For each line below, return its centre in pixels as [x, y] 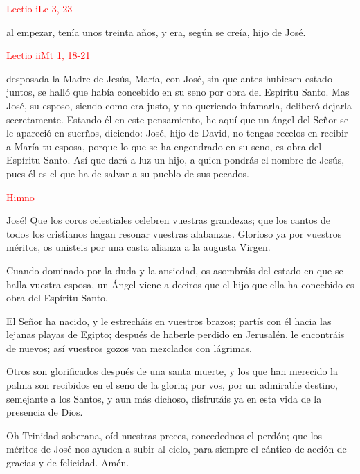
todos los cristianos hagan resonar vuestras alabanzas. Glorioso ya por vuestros [174, 233]
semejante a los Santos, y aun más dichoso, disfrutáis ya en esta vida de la [164, 398]
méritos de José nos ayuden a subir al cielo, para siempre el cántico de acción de [177, 449]
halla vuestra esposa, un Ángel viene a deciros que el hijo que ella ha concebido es [180, 284]
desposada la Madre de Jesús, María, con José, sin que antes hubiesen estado [169, 78]
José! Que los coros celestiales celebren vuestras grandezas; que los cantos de [169, 220]
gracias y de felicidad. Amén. [68, 463]
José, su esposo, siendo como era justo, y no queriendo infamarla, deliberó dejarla [179, 105]
